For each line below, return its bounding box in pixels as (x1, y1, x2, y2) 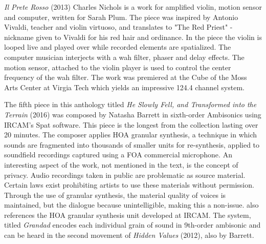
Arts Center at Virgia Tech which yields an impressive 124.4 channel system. (4, 82, 245, 92)
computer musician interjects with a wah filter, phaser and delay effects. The (4, 51, 245, 62)
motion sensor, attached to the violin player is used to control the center (4, 62, 231, 72)
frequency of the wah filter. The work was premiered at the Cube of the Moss (4, 72, 247, 83)
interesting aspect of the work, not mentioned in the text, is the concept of (4, 159, 238, 170)
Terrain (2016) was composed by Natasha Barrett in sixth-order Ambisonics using (4, 109, 261, 119)
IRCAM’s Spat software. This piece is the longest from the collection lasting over (4, 119, 258, 130)
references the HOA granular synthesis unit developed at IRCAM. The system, (4, 209, 251, 220)
